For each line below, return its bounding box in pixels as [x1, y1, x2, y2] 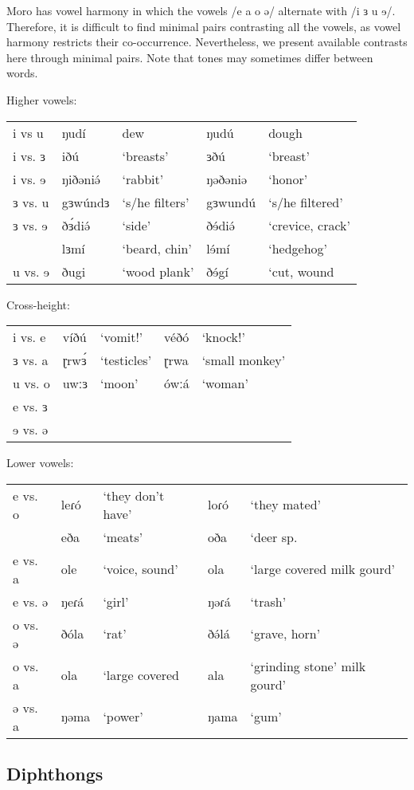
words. [6, 65, 38, 81]
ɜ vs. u [13, 192, 49, 211]
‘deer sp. [250, 527, 298, 546]
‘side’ [122, 215, 151, 234]
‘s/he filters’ [122, 192, 189, 211]
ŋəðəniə [206, 169, 248, 188]
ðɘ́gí [206, 261, 228, 281]
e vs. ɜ [13, 397, 48, 416]
